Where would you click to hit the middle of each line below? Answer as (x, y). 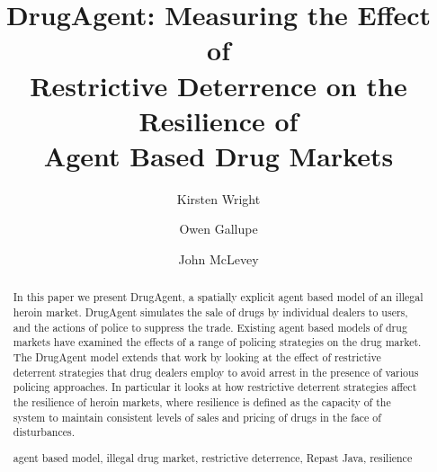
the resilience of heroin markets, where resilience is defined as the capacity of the (202, 402)
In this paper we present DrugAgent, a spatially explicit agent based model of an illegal (218, 297)
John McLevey (218, 259)
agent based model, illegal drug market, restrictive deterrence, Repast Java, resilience (213, 457)
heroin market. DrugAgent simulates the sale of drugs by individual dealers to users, (210, 312)
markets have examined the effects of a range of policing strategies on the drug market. (217, 342)
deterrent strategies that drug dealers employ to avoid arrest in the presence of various (216, 372)
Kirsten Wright (218, 198)
